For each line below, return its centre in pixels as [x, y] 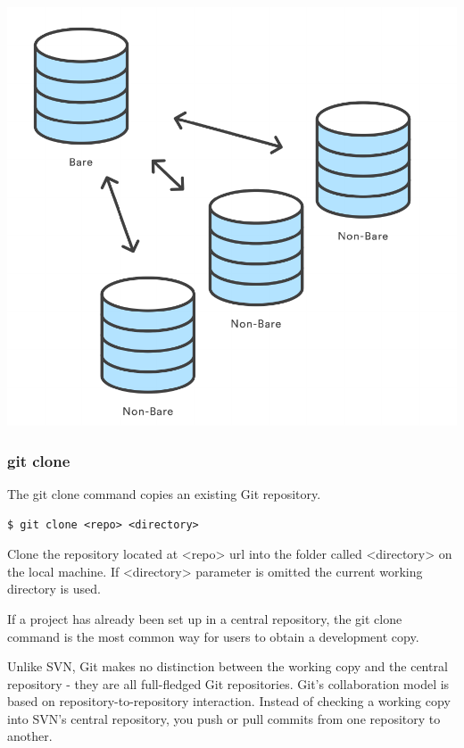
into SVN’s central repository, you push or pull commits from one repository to [224, 718]
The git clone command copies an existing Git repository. [164, 493]
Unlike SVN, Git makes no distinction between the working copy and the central [228, 666]
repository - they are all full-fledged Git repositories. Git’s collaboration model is [228, 683]
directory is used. [54, 589]
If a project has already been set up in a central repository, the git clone [205, 618]
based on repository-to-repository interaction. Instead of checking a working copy [229, 701]
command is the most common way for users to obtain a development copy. [213, 636]
